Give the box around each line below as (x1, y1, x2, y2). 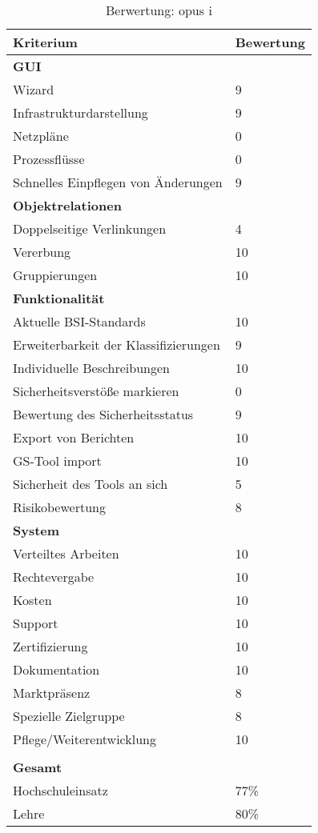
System (13, 521, 60, 539)
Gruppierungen (13, 266, 98, 284)
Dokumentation (13, 660, 100, 679)
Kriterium (13, 33, 78, 51)
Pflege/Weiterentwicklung (13, 730, 156, 748)
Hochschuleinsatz (13, 781, 108, 799)
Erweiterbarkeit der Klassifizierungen (13, 335, 220, 354)
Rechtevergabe (13, 567, 95, 586)
